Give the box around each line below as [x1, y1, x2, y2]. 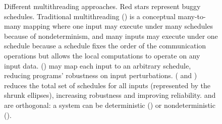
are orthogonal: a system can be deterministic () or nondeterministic [4, 99, 215, 110]
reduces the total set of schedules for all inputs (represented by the [4, 80, 210, 90]
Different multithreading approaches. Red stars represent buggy [4, 1, 201, 11]
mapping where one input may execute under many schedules [23, 21, 213, 31]
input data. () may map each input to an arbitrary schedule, [4, 60, 191, 71]
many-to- [178, 11, 206, 21]
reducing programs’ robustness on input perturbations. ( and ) [4, 70, 197, 81]
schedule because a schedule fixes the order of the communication [4, 40, 206, 51]
